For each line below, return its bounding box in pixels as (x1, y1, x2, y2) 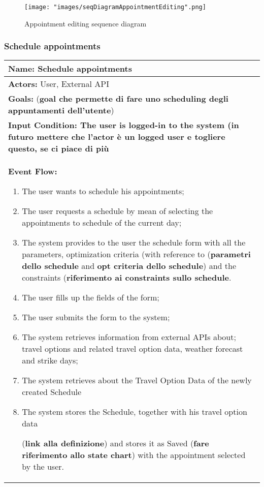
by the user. (22, 461, 64, 473)
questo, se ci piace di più (8, 142, 109, 155)
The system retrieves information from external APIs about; (22, 331, 236, 343)
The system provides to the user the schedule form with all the (22, 236, 246, 249)
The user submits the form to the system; (22, 311, 170, 323)
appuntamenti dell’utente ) (8, 104, 114, 116)
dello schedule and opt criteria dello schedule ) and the (22, 260, 236, 272)
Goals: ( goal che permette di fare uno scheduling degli (8, 93, 228, 105)
